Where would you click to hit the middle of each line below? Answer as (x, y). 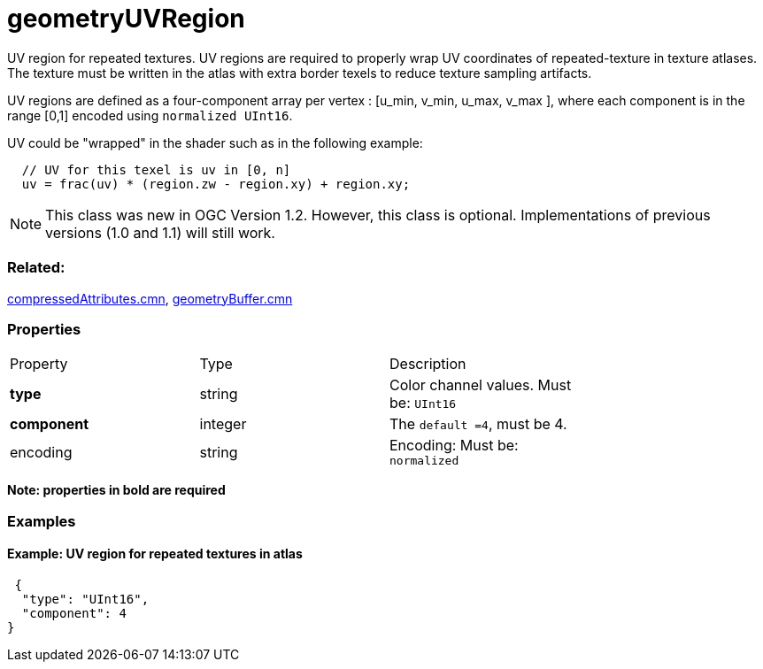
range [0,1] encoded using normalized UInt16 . (150, 115)
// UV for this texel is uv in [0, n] (156, 169)
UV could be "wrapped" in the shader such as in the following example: (215, 142)
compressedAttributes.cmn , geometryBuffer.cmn (150, 298)
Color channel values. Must (481, 385)
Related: (36, 268)
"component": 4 (74, 613)
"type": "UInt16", (85, 599)
